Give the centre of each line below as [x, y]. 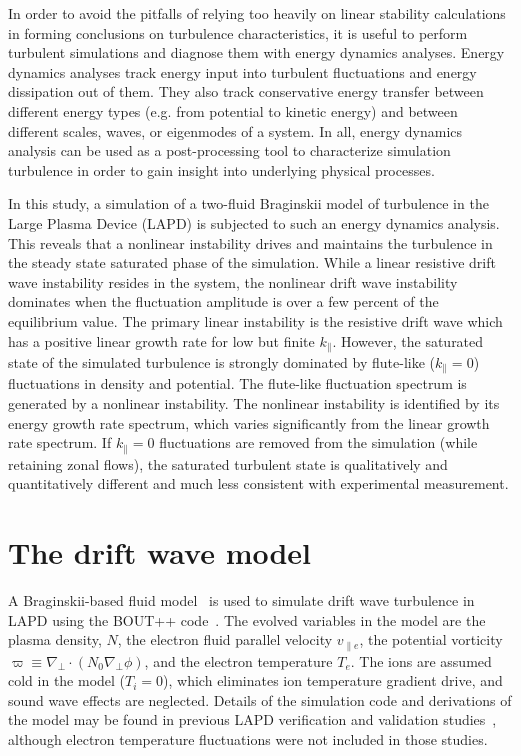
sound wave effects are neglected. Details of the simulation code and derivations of [260, 699]
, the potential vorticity [431, 639]
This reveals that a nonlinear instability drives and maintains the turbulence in [250, 242]
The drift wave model [160, 552]
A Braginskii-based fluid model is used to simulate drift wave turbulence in [241, 599]
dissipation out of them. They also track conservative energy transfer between [246, 91]
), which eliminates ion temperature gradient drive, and [333, 680]
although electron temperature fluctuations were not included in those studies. [248, 738]
